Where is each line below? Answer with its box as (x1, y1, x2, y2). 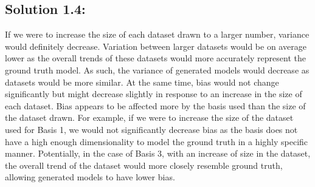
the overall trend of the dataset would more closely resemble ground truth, (5, 158, 283, 171)
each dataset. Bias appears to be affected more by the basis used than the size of (5, 99, 306, 112)
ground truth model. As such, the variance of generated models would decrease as (5, 63, 310, 76)
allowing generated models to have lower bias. (5, 171, 175, 183)
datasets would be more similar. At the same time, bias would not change (5, 75, 279, 88)
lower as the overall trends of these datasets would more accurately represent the (5, 52, 306, 64)
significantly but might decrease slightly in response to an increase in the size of (5, 87, 302, 100)
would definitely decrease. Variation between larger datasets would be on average (5, 39, 306, 52)
